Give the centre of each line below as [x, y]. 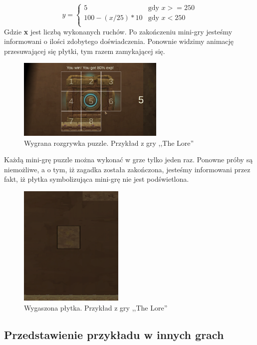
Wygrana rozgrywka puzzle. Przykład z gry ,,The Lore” [109, 143]
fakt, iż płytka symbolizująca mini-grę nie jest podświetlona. [97, 179]
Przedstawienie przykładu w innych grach [114, 334]
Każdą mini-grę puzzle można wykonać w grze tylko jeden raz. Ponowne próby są [128, 160]
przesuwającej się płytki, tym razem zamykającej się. [85, 51]
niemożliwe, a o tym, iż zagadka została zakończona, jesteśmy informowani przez [127, 169]
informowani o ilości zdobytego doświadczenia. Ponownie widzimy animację [119, 41]
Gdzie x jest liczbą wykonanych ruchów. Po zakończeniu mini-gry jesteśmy [118, 31]
